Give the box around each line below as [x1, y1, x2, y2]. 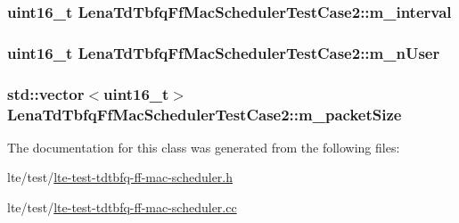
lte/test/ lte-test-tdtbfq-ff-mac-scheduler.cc [7, 198, 237, 217]
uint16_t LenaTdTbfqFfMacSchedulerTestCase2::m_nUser [7, 41, 440, 63]
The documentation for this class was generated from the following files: [7, 137, 400, 156]
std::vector [7, 82, 85, 104]
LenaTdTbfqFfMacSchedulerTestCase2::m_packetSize [7, 103, 402, 125]
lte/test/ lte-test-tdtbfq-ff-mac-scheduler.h [7, 168, 234, 186]
